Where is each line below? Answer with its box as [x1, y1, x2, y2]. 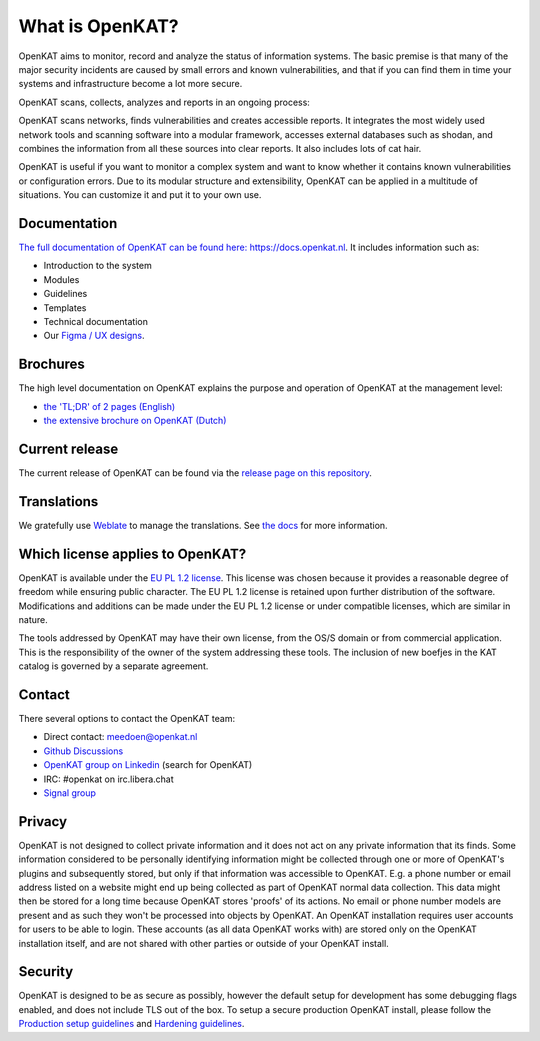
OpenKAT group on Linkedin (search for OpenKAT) [43, 759, 253, 771]
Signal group [43, 786, 97, 799]
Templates [43, 301, 87, 314]
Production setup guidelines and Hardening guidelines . [18, 1018, 245, 1030]
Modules [43, 273, 80, 285]
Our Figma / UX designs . [43, 330, 145, 342]
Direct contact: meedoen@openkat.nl [43, 731, 198, 743]
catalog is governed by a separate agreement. [18, 660, 209, 672]
